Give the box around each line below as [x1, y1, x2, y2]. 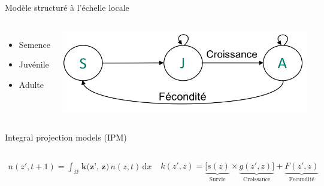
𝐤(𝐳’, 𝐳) [81, 163, 110, 172]
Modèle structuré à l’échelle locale [5, 1, 129, 13]
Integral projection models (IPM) [5, 131, 127, 144]
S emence [19, 38, 50, 50]
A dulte [19, 78, 44, 90]
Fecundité [289, 176, 314, 182]
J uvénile [19, 58, 49, 71]
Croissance [243, 176, 271, 182]
